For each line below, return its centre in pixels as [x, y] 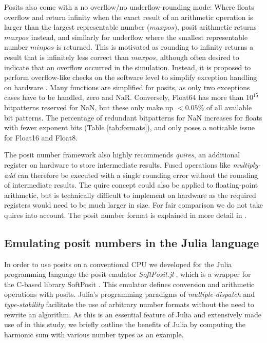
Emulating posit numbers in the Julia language [132, 242]
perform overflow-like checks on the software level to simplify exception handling [131, 77]
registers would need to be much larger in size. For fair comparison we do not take [133, 205]
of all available [229, 107]
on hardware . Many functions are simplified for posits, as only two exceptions [127, 87]
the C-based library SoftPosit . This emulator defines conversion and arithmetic [129, 284]
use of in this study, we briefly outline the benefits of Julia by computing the [125, 324]
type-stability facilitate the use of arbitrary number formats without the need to [129, 304]
